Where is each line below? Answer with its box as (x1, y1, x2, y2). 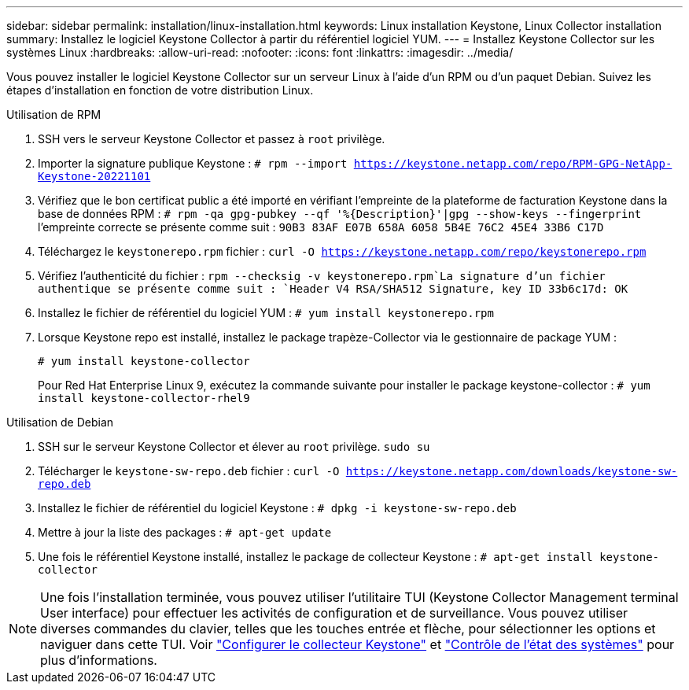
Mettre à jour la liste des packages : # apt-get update (38, 526, 332, 539)
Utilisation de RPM (6, 108, 101, 121)
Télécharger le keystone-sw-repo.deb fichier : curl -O (38, 464, 340, 478)
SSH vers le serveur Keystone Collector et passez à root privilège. (38, 132, 385, 146)
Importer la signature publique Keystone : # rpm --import (38, 157, 348, 170)
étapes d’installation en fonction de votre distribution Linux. (6, 83, 314, 97)
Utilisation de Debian (6, 415, 114, 429)
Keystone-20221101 (38, 170, 151, 183)
